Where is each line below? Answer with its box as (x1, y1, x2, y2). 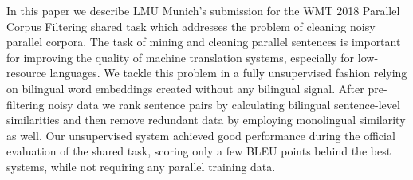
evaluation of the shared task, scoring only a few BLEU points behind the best (6, 143, 391, 159)
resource (6, 65, 46, 81)
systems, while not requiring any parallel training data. (6, 158, 276, 174)
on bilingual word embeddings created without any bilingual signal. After (6, 80, 364, 96)
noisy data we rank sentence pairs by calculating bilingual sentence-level (48, 96, 400, 112)
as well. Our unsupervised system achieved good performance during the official (6, 127, 395, 143)
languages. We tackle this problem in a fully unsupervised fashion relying (49, 65, 407, 81)
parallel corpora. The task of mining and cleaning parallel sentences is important (6, 33, 401, 50)
